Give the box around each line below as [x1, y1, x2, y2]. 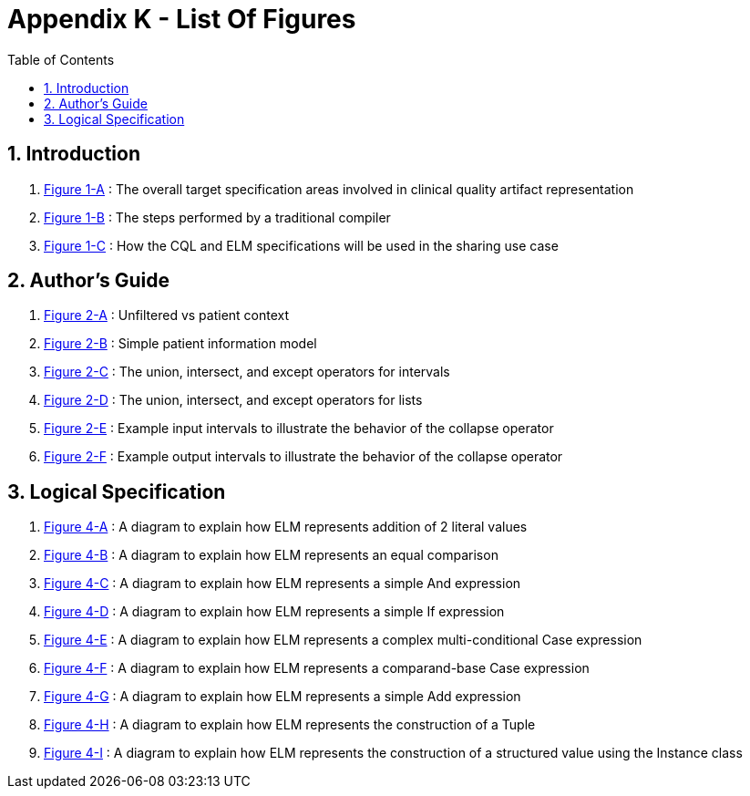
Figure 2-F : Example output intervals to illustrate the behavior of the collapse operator [44, 449, 563, 465]
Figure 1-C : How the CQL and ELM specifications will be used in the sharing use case [44, 237, 559, 253]
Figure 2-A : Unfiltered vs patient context [44, 307, 290, 324]
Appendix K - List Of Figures [7, 4, 356, 35]
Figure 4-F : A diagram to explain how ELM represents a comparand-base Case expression [44, 660, 590, 677]
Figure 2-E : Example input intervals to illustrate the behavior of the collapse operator [44, 420, 554, 437]
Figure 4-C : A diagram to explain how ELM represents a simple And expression [44, 575, 521, 592]
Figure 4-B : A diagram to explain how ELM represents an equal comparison [44, 547, 498, 563]
